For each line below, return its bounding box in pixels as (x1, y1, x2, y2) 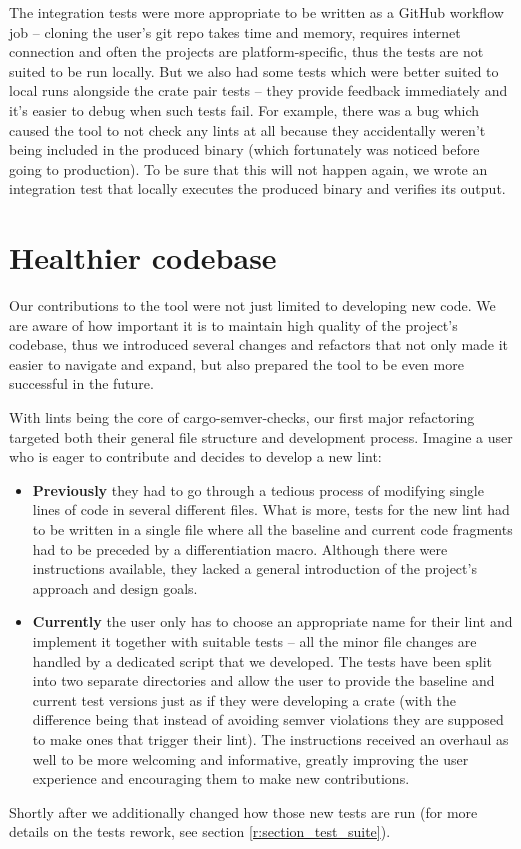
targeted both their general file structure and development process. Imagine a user (9, 426, 513, 447)
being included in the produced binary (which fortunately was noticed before (9, 139, 480, 160)
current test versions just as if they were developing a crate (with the (32, 689, 457, 710)
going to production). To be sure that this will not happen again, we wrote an (9, 158, 488, 179)
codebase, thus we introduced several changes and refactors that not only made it (9, 334, 509, 355)
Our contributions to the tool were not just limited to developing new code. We (9, 295, 496, 316)
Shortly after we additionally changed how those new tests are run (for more (9, 801, 478, 822)
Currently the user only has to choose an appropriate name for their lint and (32, 611, 513, 632)
